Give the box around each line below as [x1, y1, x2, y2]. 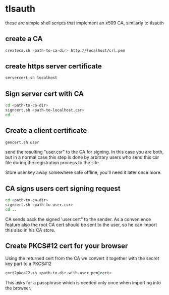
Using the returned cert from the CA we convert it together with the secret [5, 255, 160, 261]
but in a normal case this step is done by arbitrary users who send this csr [5, 154, 159, 160]
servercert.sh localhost [5, 76, 58, 81]
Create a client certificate [5, 126, 87, 135]
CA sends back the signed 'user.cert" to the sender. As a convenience [5, 216, 151, 222]
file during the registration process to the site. [5, 160, 100, 166]
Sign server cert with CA [5, 89, 84, 98]
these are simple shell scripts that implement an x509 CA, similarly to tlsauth [5, 20, 164, 26]
